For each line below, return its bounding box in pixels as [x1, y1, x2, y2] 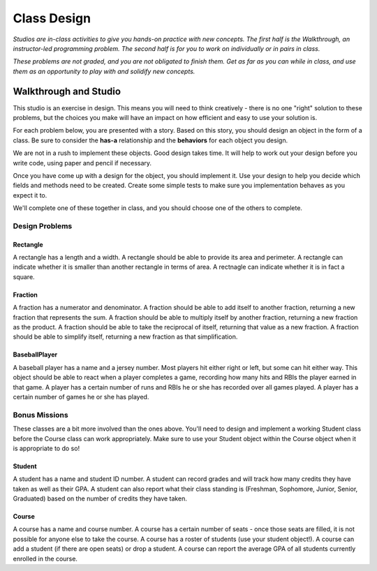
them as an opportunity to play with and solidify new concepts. [13, 67, 195, 75]
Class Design [13, 10, 91, 26]
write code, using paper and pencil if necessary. [13, 158, 152, 167]
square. [13, 272, 35, 281]
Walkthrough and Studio [13, 85, 121, 97]
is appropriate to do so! [13, 444, 80, 452]
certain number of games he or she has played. [13, 393, 149, 401]
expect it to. [13, 191, 47, 199]
